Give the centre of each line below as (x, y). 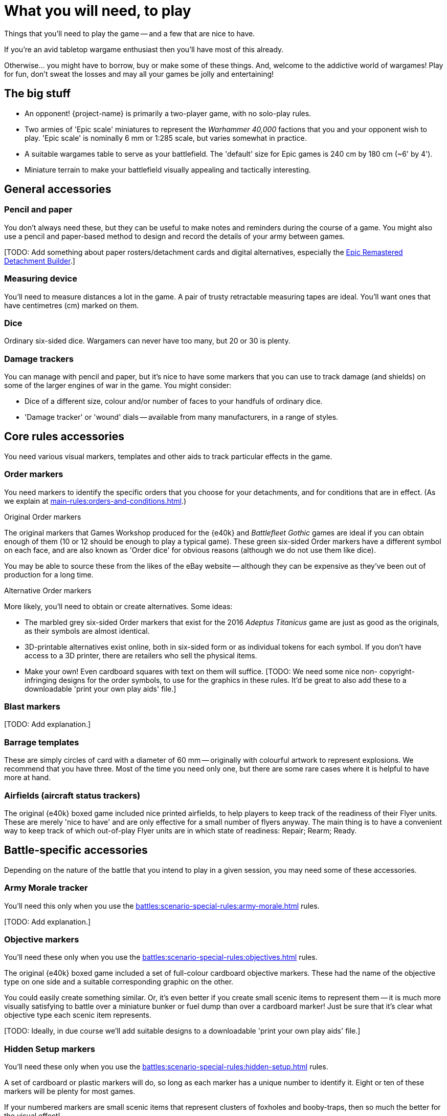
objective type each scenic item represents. (78, 1015)
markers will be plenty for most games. (70, 1091)
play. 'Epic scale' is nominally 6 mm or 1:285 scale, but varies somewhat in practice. (166, 138)
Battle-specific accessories (76, 850)
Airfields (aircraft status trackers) (72, 795)
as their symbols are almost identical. (87, 631)
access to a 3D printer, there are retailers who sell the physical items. (141, 655)
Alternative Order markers (48, 590)
